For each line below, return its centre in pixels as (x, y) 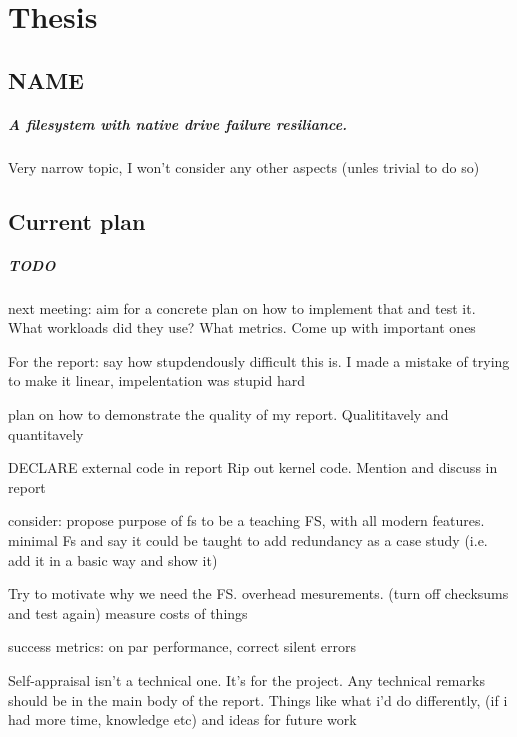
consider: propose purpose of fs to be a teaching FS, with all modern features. (246, 520)
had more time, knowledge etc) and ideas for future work (182, 719)
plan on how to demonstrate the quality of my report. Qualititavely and (228, 414)
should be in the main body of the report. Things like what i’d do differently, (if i (258, 699)
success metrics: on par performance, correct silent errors (182, 646)
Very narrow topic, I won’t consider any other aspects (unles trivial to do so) (244, 166)
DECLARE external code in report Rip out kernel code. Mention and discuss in (253, 467)
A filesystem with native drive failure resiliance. (178, 123)
